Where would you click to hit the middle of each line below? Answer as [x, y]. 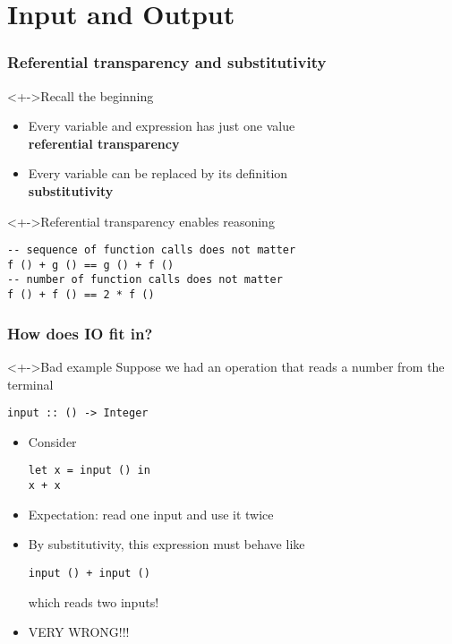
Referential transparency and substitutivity [167, 62]
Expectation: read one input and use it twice [151, 514]
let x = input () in [89, 471]
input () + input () [89, 573]
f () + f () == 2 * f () [81, 295]
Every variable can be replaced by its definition [158, 173]
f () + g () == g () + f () [91, 265]
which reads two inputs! [94, 601]
